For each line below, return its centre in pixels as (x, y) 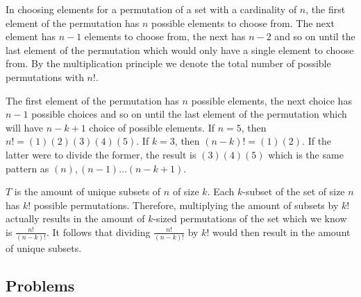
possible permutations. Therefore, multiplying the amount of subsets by (186, 205)
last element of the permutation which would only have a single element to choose (180, 49)
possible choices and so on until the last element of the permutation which (189, 114)
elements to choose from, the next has (165, 36)
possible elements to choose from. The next (243, 22)
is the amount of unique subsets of (87, 191)
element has (31, 36)
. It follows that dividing (99, 232)
